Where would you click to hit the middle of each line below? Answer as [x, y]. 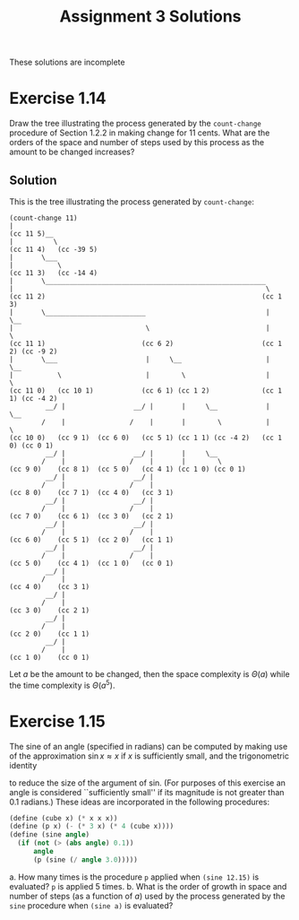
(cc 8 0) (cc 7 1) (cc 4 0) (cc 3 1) [92, 492]
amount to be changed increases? [72, 152]
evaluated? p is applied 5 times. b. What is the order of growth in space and [148, 886]
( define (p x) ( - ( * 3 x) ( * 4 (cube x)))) [92, 827]
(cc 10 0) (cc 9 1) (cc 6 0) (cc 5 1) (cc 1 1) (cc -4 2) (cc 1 [145, 438]
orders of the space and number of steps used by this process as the [137, 143]
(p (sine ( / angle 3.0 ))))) [85, 859]
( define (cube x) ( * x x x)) [64, 818]
